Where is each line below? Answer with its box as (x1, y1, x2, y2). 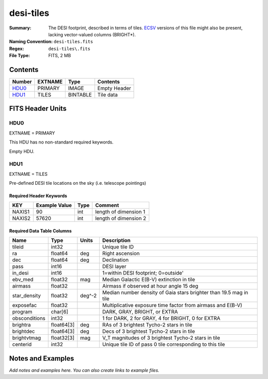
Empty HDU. (9, 148, 35, 154)
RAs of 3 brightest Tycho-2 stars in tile (102, 321, 193, 328)
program (12, 308, 32, 315)
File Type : (9, 53, 30, 59)
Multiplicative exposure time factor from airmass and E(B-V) (102, 302, 243, 309)
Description (102, 237, 131, 244)
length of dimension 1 (95, 209, 145, 216)
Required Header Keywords (9, 193, 67, 199)
